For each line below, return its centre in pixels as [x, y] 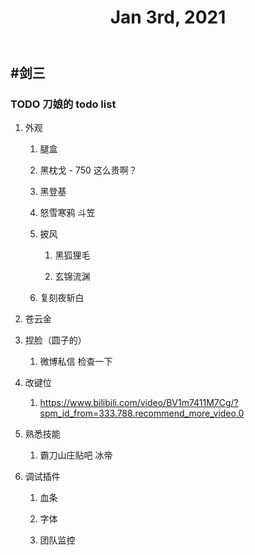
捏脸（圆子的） [55, 340]
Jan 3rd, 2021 [168, 17]
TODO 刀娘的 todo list [63, 104]
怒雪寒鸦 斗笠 [67, 213]
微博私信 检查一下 [76, 362]
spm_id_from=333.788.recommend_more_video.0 [142, 413]
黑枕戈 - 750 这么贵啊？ [88, 170]
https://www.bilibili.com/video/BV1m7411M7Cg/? [139, 403]
